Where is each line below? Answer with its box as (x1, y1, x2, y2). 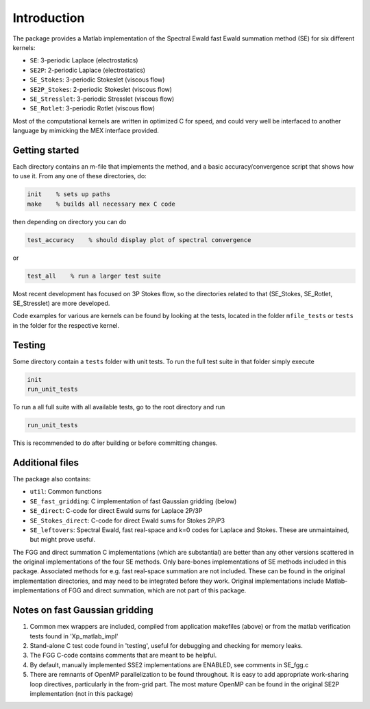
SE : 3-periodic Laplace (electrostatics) (29, 56, 138, 64)
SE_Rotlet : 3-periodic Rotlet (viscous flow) (29, 104, 156, 112)
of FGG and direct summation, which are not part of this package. (60, 586, 247, 594)
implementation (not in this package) (29, 689, 134, 697)
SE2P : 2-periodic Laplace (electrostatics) (29, 66, 146, 74)
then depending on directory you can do (12, 217, 127, 226)
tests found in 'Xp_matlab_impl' (29, 632, 119, 640)
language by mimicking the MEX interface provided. (12, 127, 159, 135)
